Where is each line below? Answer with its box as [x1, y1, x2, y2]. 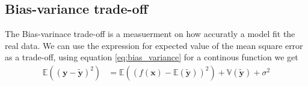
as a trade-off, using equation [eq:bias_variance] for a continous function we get [5, 51, 298, 63]
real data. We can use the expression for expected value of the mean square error [5, 39, 303, 51]
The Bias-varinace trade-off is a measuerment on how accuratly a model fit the [5, 27, 295, 40]
